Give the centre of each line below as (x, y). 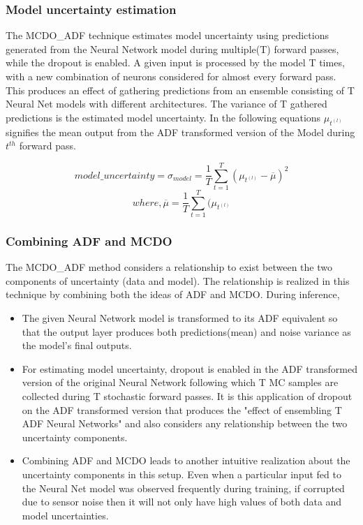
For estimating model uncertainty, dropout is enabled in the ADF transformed (190, 368)
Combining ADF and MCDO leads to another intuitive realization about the (186, 460)
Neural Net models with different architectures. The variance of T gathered (166, 104)
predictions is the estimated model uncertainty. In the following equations (163, 117)
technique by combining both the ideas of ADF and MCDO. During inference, (173, 294)
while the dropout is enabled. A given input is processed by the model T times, (175, 62)
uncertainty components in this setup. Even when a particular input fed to (181, 474)
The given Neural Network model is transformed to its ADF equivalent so (180, 318)
